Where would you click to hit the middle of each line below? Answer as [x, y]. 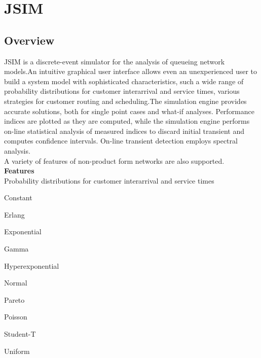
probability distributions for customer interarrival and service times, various [122, 91]
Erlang [14, 214]
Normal [16, 283]
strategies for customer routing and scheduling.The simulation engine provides [125, 101]
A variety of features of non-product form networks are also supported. [114, 160]
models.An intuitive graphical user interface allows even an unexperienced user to [131, 71]
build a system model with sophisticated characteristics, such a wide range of [124, 81]
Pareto [14, 299]
